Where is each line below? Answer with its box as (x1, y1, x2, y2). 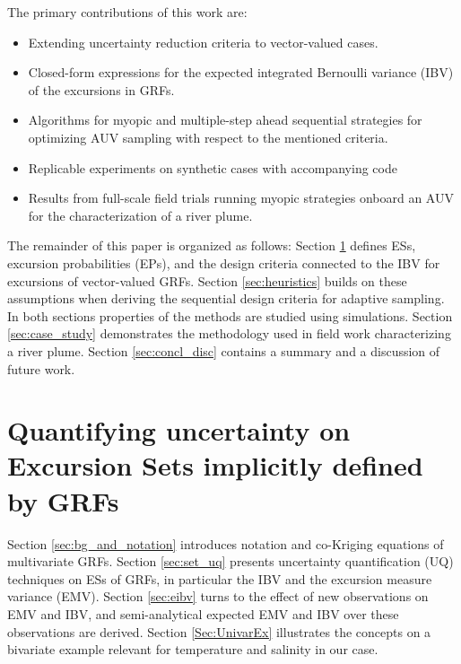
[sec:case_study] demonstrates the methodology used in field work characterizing (7, 324, 451, 343)
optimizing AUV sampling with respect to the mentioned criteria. (28, 127, 388, 146)
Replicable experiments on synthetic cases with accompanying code (28, 158, 397, 177)
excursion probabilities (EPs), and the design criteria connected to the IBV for (7, 253, 440, 272)
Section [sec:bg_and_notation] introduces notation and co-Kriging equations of (7, 534, 444, 553)
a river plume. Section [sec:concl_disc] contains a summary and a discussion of (7, 341, 440, 360)
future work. (7, 359, 75, 378)
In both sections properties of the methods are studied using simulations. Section (7, 306, 453, 325)
